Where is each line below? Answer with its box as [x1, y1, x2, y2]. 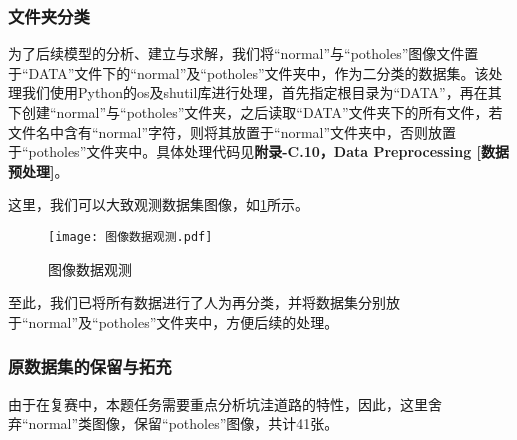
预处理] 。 [8, 160, 69, 181]
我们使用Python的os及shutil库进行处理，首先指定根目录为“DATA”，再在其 [21, 82, 502, 103]
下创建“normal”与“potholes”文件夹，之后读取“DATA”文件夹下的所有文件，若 [8, 102, 503, 122]
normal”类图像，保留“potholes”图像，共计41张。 [28, 413, 339, 434]
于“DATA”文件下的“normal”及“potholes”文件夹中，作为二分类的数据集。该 [8, 62, 489, 83]
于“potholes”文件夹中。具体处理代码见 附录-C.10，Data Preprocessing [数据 [8, 141, 510, 162]
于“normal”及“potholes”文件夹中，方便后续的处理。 [8, 311, 339, 332]
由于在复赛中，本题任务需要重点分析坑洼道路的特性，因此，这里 [8, 393, 428, 414]
